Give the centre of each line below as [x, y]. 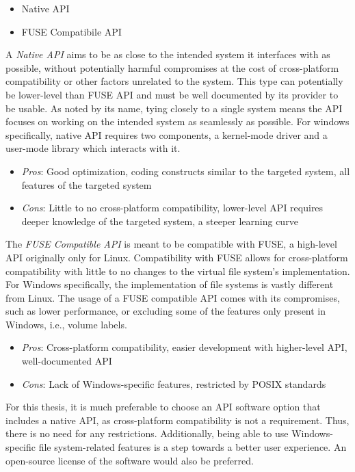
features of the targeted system [87, 184]
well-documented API [67, 361]
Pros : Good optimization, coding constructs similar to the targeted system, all [186, 171]
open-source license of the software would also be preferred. [130, 460]
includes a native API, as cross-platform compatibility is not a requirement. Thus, [177, 420]
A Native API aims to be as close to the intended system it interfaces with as [168, 54]
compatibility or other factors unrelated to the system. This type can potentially [174, 81]
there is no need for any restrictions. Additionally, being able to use [147, 433]
